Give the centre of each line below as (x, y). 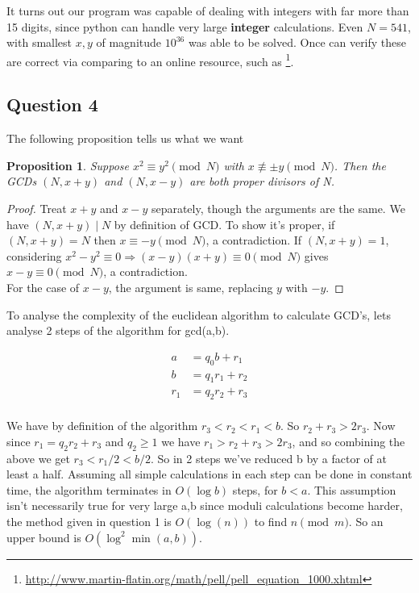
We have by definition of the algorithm (102, 426)
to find (271, 522)
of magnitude (129, 42)
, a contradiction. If (254, 240)
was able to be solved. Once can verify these (297, 42)
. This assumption (352, 489)
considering (34, 255)
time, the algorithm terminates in (89, 489)
